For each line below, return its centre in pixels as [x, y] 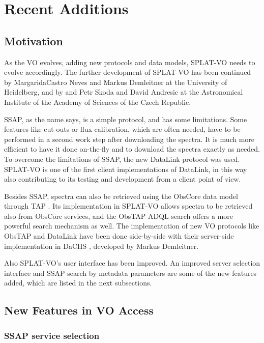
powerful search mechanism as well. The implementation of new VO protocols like [132, 226]
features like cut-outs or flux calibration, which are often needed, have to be [122, 129]
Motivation [34, 40]
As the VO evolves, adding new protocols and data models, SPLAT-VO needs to [130, 62]
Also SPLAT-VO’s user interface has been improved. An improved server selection [132, 263]
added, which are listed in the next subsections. [78, 283]
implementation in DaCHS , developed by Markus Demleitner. [101, 246]
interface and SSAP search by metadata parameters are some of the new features [130, 273]
